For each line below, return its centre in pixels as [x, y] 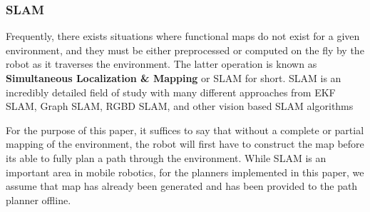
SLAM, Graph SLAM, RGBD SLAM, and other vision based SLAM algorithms [180, 106]
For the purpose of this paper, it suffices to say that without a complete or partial [185, 130]
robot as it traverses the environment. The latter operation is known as [161, 64]
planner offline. [38, 200]
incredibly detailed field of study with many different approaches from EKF [171, 92]
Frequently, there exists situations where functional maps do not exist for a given [183, 36]
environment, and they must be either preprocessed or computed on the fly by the [185, 50]
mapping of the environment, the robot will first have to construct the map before [185, 144]
